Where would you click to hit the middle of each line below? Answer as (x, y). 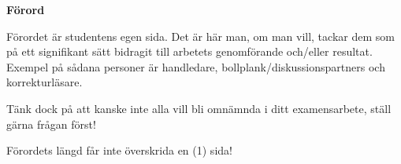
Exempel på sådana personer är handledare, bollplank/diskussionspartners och (196, 66)
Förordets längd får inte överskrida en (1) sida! (119, 150)
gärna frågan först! (51, 124)
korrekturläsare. (45, 82)
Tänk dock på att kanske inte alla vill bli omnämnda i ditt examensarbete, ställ (199, 108)
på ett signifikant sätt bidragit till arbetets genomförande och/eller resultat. (189, 51)
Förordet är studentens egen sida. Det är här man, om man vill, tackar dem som (200, 36)
